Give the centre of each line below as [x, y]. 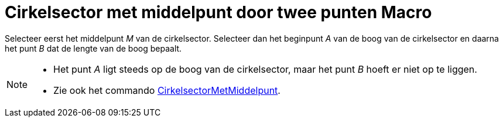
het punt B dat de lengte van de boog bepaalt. [93, 48]
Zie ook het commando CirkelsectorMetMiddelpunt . [167, 90]
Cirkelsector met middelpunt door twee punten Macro [218, 12]
